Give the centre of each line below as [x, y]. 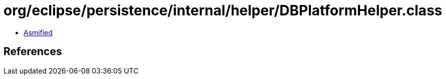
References [33, 52]
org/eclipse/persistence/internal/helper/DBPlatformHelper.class [223, 10]
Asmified [38, 32]
